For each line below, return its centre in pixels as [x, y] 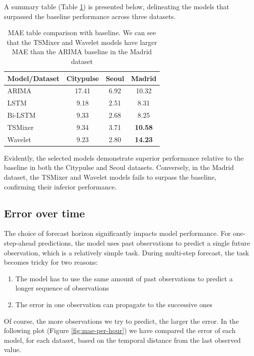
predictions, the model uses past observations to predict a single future [144, 243]
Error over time [44, 213]
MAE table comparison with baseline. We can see [82, 32]
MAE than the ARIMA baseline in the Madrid [82, 52]
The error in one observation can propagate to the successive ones [114, 304]
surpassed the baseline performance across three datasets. [90, 16]
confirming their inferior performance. [60, 186]
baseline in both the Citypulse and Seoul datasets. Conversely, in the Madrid [119, 167]
